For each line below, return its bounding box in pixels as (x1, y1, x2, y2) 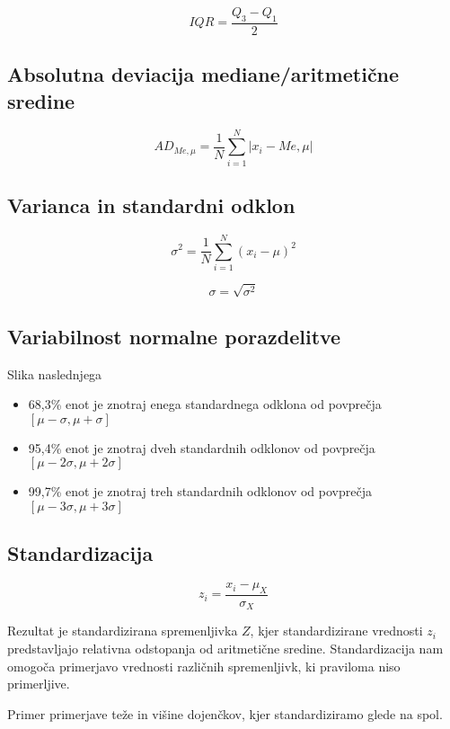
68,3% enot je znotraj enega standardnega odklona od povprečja (28, 395, 382, 413)
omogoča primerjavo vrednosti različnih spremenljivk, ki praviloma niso (7, 656, 401, 675)
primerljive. (7, 674, 70, 693)
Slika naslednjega (7, 364, 102, 383)
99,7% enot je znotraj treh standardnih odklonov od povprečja (28, 482, 372, 501)
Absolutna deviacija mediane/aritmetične (7, 60, 400, 88)
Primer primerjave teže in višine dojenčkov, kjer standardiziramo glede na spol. (7, 704, 443, 723)
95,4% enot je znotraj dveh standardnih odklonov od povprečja (28, 438, 375, 457)
